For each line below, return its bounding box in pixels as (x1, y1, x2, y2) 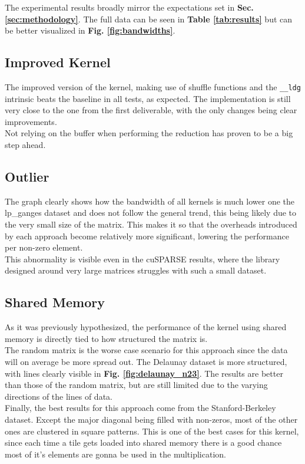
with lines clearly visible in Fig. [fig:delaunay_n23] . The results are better (5, 367, 283, 379)
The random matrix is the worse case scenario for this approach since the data (5, 344, 288, 356)
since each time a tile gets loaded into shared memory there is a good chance (5, 436, 282, 449)
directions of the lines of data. (5, 390, 112, 402)
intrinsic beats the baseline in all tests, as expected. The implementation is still (5, 92, 291, 104)
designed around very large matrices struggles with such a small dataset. (5, 264, 267, 277)
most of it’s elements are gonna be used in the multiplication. (5, 447, 226, 460)
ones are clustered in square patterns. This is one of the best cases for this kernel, (5, 424, 299, 437)
